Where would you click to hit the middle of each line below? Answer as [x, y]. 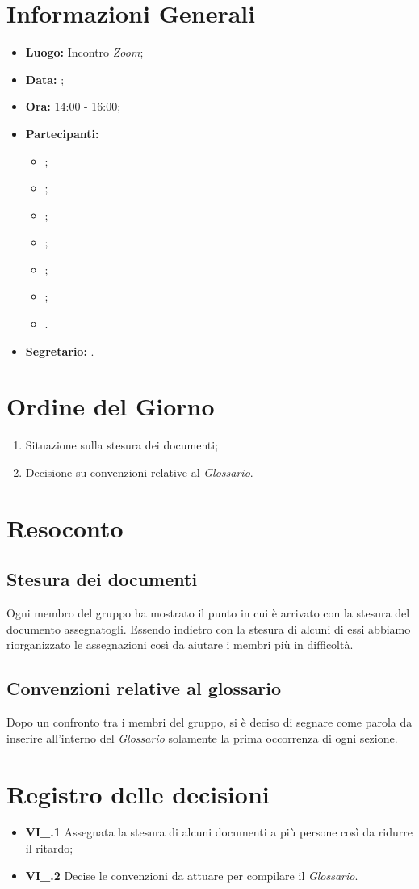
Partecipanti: [62, 133]
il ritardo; [49, 848]
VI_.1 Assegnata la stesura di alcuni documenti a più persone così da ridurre [219, 832]
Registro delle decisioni [138, 793]
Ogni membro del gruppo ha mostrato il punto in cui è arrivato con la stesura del [208, 613]
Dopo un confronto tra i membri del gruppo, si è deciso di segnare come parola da [209, 722]
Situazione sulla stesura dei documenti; [122, 445]
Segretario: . [60, 350]
